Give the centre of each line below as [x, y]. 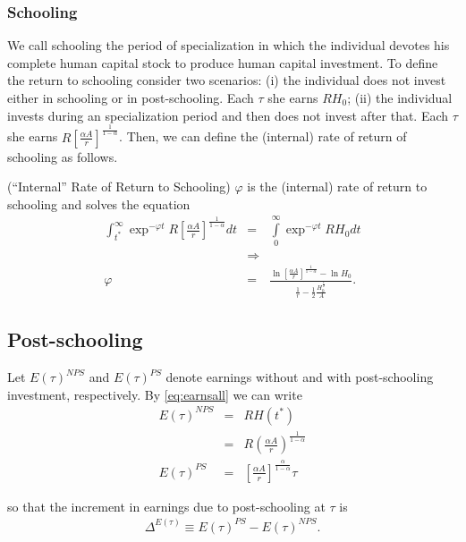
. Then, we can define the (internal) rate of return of [263, 136]
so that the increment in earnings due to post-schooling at [166, 506]
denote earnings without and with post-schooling [300, 377]
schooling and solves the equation [99, 203]
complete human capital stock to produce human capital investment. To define [223, 62]
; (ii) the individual [400, 97]
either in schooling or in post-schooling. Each [131, 97]
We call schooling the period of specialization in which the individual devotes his [229, 45]
